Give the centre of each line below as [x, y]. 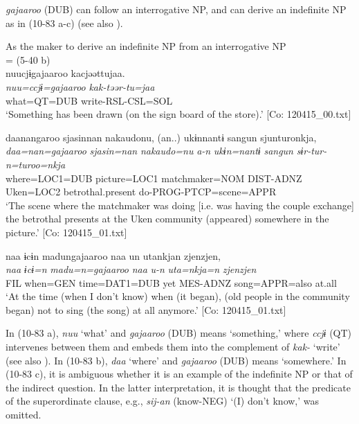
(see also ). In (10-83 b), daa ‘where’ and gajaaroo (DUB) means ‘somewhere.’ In [176, 360]
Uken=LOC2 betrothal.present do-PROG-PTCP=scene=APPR [141, 192]
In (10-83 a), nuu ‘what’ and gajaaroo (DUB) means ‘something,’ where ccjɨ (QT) [179, 333]
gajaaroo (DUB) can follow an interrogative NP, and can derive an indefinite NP [176, 9]
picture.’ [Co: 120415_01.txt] [66, 232]
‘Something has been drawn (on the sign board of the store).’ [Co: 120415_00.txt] [178, 114]
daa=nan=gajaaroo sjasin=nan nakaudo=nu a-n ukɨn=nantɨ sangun [149, 151]
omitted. [24, 415]
